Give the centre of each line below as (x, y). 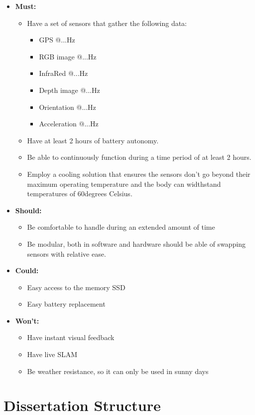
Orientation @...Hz (67, 107)
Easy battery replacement (66, 304)
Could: (27, 270)
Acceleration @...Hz (69, 124)
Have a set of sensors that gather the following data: (107, 23)
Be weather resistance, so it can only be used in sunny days (118, 371)
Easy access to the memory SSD (76, 287)
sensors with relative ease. (66, 253)
